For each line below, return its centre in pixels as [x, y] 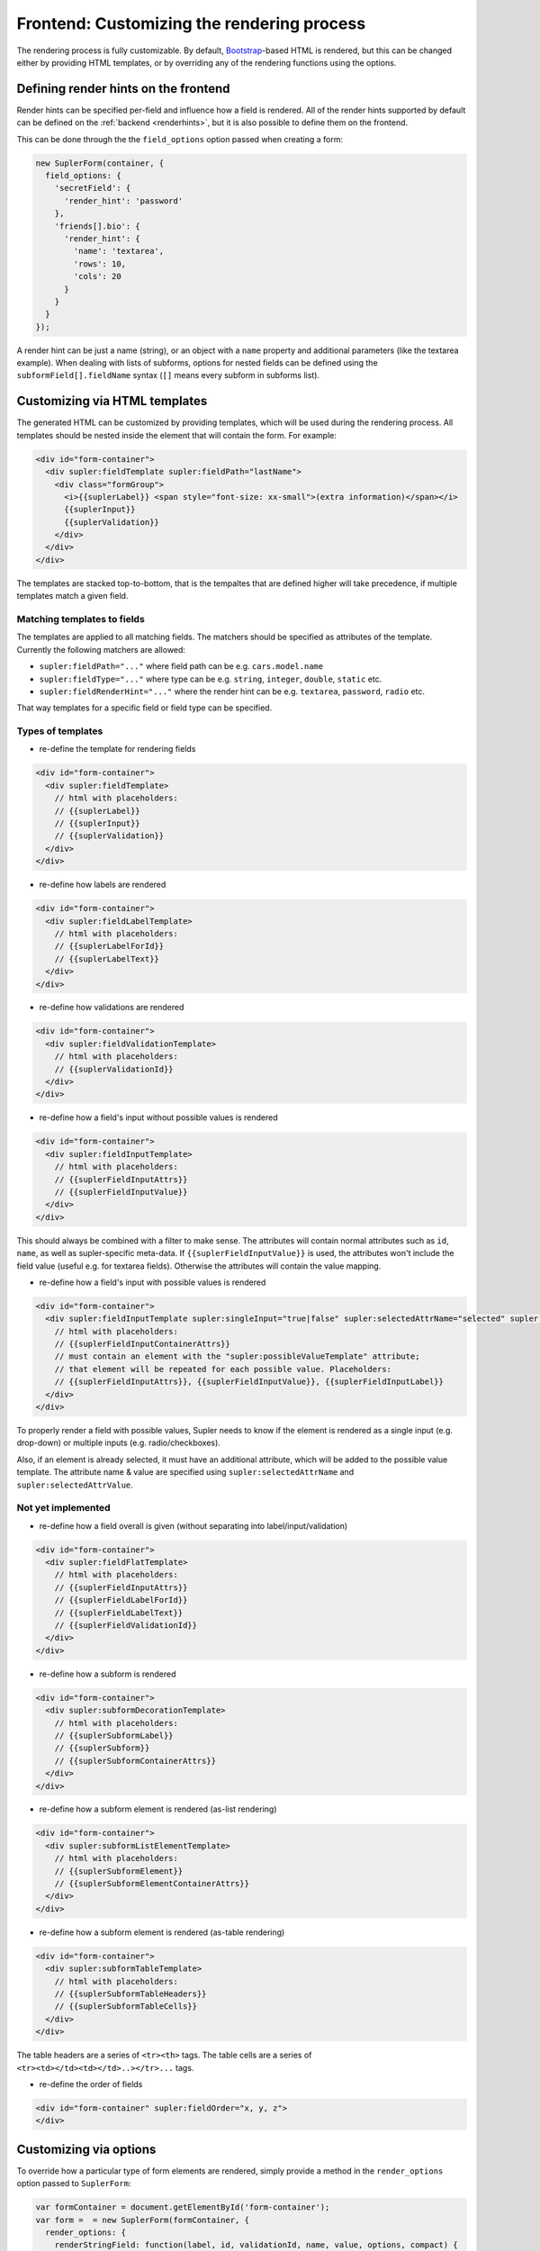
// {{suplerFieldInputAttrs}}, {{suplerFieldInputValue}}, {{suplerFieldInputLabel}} [249, 1382]
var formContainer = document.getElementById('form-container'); [183, 2207]
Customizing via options [86, 2149]
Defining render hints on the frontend [123, 89]
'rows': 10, [99, 264]
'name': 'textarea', [119, 251]
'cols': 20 [97, 276]
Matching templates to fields [81, 619]
